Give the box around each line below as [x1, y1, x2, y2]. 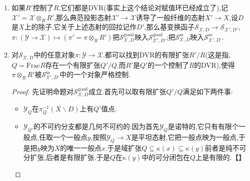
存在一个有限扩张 [45, 59, 101, 70]
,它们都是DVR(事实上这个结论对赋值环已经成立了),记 [59, 2, 228, 12]
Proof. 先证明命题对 [11, 86, 74, 97]
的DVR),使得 [194, 59, 235, 70]
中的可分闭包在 [141, 152, 190, 162]
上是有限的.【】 [195, 152, 246, 162]
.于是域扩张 [105, 142, 142, 153]
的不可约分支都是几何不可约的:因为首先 [33, 121, 159, 131]
